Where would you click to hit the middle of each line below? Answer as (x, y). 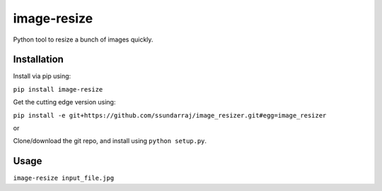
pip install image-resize (58, 89)
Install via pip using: (42, 76)
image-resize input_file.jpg (64, 178)
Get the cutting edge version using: (64, 102)
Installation (38, 60)
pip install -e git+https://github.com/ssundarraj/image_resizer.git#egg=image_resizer (170, 115)
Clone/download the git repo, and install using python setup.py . (110, 141)
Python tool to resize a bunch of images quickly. (83, 39)
